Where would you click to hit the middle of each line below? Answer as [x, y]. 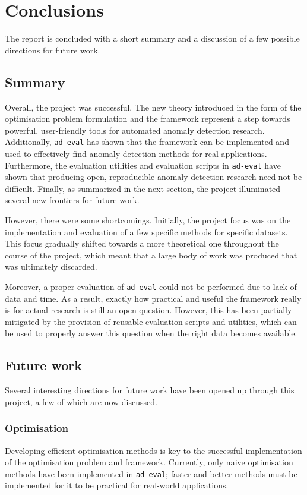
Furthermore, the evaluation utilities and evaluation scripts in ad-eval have [143, 165]
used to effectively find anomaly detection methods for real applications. [136, 153]
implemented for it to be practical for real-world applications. [117, 485]
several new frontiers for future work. [72, 200]
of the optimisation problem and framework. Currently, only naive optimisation [149, 462]
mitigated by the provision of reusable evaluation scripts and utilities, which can [151, 321]
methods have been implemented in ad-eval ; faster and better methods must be [151, 473]
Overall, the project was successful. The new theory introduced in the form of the [153, 107]
